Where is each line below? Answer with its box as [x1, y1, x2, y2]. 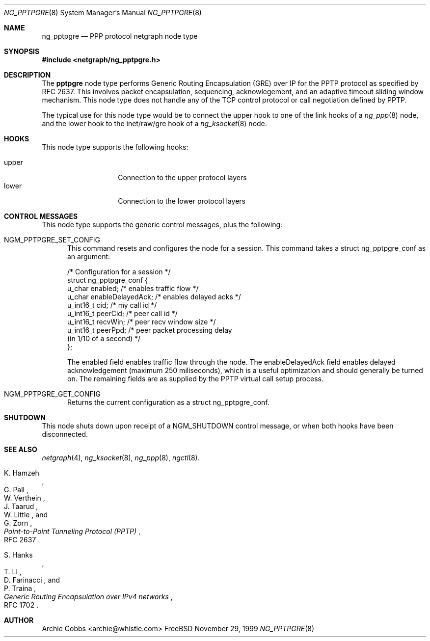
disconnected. [42, 430, 88, 438]
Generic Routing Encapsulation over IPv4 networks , [4, 592, 173, 601]
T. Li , [4, 567, 22, 576]
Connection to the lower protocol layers [118, 197, 245, 205]
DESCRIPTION [4, 71, 51, 79]
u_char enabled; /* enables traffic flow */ [67, 284, 199, 293]
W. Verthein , [4, 494, 45, 502]
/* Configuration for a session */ [67, 267, 171, 276]
